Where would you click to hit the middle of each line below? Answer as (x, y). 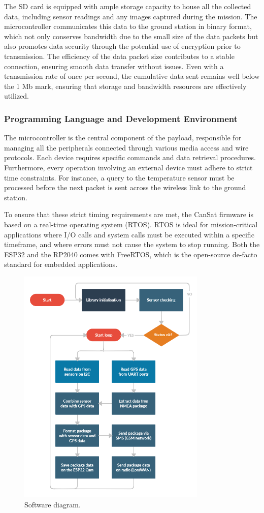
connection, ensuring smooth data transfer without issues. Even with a (114, 66)
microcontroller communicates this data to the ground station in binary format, (128, 26)
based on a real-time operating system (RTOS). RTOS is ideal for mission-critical (131, 224)
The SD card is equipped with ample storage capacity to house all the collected (128, 6)
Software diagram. (53, 504)
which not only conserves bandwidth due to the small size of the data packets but (131, 36)
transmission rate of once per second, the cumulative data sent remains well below (132, 76)
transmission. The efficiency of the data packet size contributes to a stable (119, 56)
